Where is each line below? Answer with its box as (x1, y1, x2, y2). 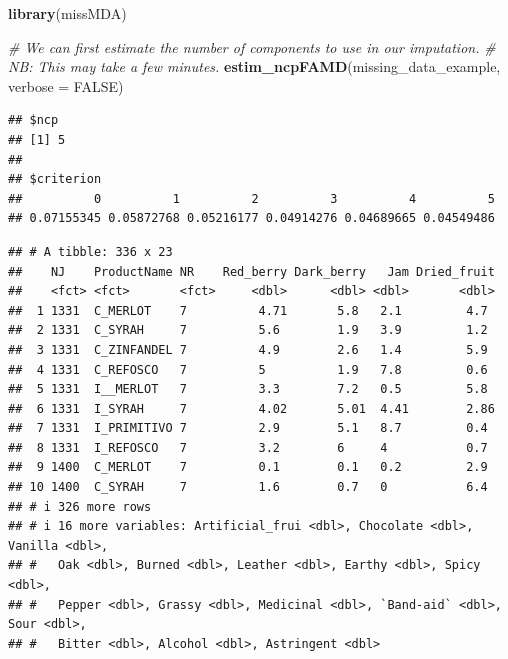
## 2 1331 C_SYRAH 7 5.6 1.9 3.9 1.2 (8, 323, 488, 338)
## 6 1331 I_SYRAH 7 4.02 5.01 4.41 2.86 (8, 401, 495, 416)
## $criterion (8, 172, 102, 187)
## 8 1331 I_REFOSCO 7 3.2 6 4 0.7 (8, 440, 488, 455)
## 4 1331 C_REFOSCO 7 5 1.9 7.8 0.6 (8, 362, 488, 377)
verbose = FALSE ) (8, 75, 124, 96)
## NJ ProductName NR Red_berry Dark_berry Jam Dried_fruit (8, 264, 495, 279)
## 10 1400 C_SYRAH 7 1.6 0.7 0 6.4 (8, 480, 488, 495)
